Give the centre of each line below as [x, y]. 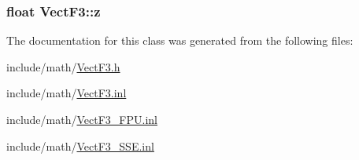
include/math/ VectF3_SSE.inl [80, 145]
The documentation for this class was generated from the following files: [180, 40]
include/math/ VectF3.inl [67, 93]
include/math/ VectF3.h [63, 66]
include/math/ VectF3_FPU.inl [82, 119]
